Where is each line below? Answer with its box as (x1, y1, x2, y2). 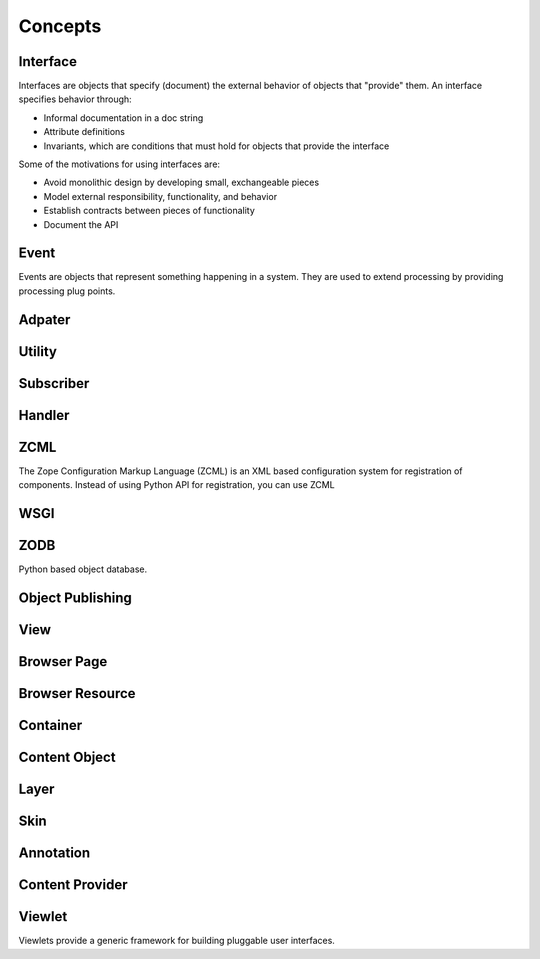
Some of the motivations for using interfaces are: (18, 158, 220, 170)
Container (18, 717, 83, 734)
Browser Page (18, 653, 108, 670)
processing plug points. (18, 285, 116, 297)
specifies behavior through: (18, 93, 132, 105)
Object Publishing (18, 589, 132, 606)
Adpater (18, 311, 71, 328)
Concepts (18, 15, 102, 37)
